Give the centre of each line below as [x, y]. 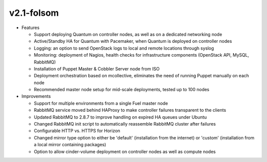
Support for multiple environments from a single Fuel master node [101, 103]
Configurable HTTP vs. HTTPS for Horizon [77, 131]
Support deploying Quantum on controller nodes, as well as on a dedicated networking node [128, 34]
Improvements [36, 97]
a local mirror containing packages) [70, 145]
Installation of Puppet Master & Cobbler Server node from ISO [97, 68]
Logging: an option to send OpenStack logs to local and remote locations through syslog [124, 48]
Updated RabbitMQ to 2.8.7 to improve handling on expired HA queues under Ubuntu [120, 117]
